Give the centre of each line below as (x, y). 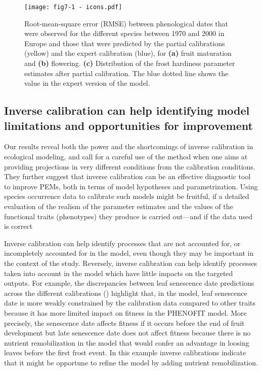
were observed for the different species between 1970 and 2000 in (124, 33)
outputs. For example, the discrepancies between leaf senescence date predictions (129, 283)
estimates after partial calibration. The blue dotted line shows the (126, 73)
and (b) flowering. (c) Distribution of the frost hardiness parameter (130, 63)
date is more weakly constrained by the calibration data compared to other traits (130, 303)
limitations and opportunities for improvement (128, 125)
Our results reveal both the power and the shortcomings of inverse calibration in (129, 146)
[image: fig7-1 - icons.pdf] (73, 7)
